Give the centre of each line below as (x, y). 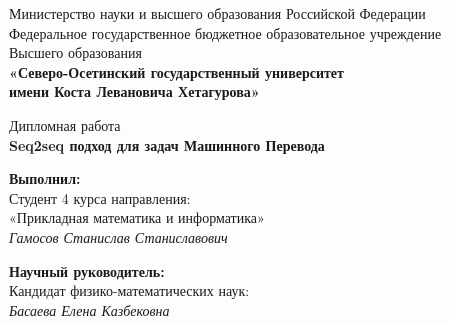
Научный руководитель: (87, 270)
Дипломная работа (65, 124)
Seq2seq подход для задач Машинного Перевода (167, 144)
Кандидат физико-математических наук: (129, 290)
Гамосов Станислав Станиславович (118, 236)
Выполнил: (45, 178)
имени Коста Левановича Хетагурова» (134, 91)
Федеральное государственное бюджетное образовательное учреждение (225, 32)
